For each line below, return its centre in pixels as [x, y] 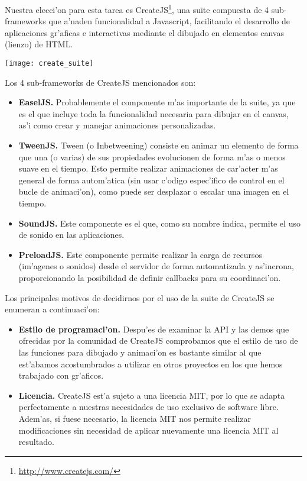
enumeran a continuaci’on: [52, 309]
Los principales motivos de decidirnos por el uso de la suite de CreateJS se [140, 297]
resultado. [36, 442]
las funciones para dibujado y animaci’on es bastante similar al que [140, 352]
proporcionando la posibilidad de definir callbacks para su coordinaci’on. [150, 277]
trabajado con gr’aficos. [61, 375]
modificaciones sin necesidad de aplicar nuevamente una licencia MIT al [148, 430]
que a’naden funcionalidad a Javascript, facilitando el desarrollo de [169, 21]
